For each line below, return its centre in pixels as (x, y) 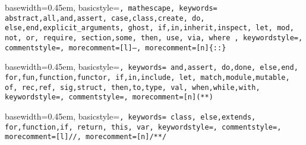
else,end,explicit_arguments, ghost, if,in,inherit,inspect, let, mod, (149, 28)
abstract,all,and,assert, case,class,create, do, (105, 18)
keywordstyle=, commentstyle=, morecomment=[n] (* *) (109, 97)
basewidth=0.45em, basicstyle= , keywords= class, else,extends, (130, 116)
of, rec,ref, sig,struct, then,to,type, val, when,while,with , (133, 87)
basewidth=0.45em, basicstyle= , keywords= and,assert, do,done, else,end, (152, 67)
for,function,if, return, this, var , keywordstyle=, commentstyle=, (143, 127)
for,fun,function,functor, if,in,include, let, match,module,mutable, (147, 77)
